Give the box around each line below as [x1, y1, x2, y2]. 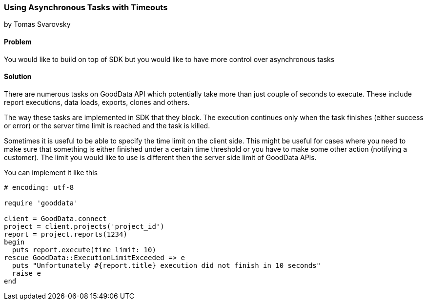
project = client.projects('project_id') [4, 222, 164, 230]
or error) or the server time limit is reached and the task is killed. [4, 121, 210, 130]
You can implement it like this [4, 168, 98, 177]
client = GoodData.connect [4, 214, 107, 223]
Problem [4, 37, 32, 46]
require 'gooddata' [4, 199, 78, 207]
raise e [12, 269, 41, 277]
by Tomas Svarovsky [4, 20, 71, 29]
